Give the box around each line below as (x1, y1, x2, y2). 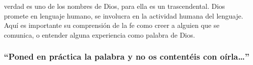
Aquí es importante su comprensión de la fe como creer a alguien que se (4, 20, 220, 30)
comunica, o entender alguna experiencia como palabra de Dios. (4, 29, 195, 40)
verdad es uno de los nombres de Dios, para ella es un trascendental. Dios (4, 1, 225, 11)
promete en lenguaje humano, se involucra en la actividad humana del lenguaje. (4, 10, 243, 21)
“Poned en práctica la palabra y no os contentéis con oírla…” (4, 50, 250, 63)
